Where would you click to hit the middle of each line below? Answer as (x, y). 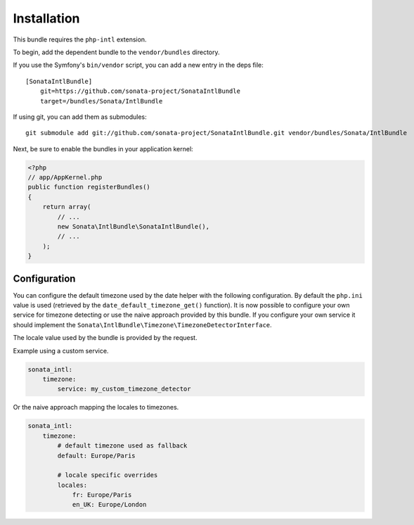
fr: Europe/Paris (102, 495)
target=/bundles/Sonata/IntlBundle (101, 101)
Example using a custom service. (61, 350)
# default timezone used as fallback (122, 446)
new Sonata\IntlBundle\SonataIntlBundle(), (134, 226)
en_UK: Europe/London (109, 505)
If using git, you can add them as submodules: (80, 117)
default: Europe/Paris (97, 455)
